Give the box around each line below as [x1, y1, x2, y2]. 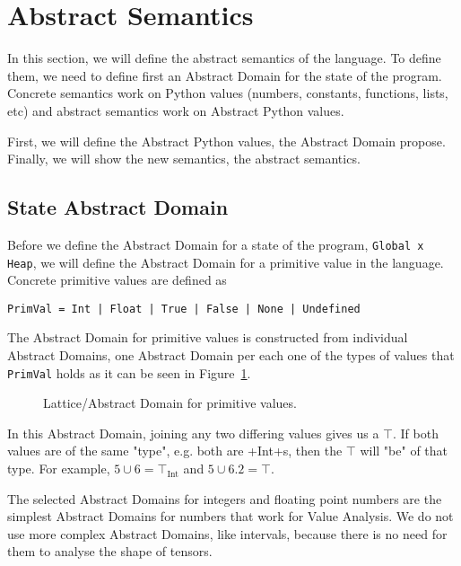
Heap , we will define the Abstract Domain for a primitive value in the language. [7, 252, 444, 271]
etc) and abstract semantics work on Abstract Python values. [7, 101, 344, 119]
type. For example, [7, 459, 110, 478]
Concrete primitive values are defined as [7, 270, 227, 289]
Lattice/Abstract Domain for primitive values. [43, 394, 297, 412]
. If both [393, 423, 439, 442]
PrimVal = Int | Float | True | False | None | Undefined [7, 302, 361, 315]
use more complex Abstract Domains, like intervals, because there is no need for [7, 524, 448, 543]
